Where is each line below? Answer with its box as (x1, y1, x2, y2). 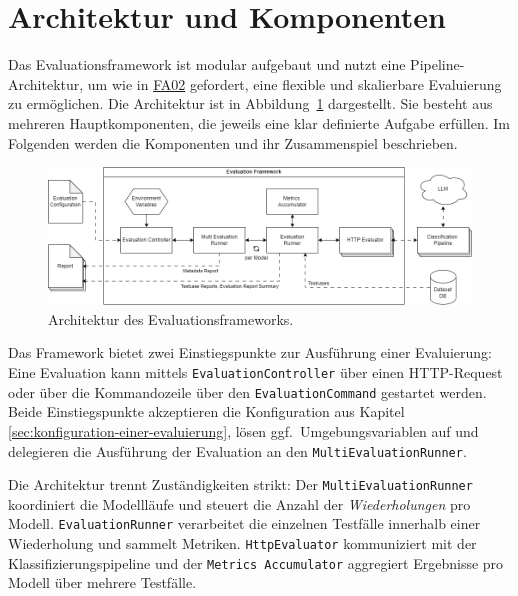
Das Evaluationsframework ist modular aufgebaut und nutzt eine (8, 54, 406, 75)
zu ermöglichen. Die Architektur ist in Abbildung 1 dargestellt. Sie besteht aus (8, 93, 493, 114)
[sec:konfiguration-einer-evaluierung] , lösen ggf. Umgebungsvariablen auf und (8, 420, 479, 441)
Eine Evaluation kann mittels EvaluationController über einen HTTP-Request (8, 362, 503, 383)
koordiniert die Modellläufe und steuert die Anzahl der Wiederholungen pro (8, 493, 471, 514)
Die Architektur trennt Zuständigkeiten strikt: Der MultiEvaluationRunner (8, 474, 473, 495)
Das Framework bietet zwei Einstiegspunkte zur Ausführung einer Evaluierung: (8, 342, 492, 363)
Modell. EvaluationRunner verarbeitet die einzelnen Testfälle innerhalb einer (8, 513, 481, 534)
